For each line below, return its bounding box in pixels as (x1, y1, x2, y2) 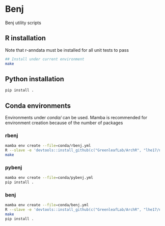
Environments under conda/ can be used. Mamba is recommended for (5, 115, 147, 120)
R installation (5, 34, 46, 42)
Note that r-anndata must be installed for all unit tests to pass (5, 47, 129, 53)
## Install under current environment (5, 57, 84, 62)
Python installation (5, 75, 64, 83)
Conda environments (5, 101, 71, 110)
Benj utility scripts (5, 20, 42, 26)
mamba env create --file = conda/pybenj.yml (5, 175, 93, 180)
